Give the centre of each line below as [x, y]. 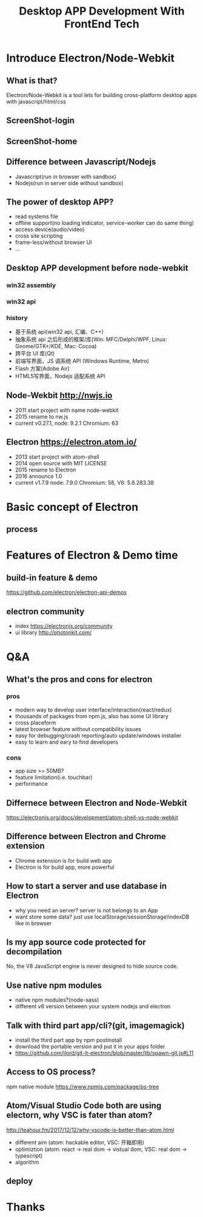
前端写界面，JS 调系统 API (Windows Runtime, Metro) [82, 361]
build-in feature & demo [52, 578]
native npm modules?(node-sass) [57, 1000]
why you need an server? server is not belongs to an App [86, 910]
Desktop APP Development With [102, 11]
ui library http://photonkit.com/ [53, 632]
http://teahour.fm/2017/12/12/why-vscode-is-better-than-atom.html [90, 1130]
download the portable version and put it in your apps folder [90, 1047]
